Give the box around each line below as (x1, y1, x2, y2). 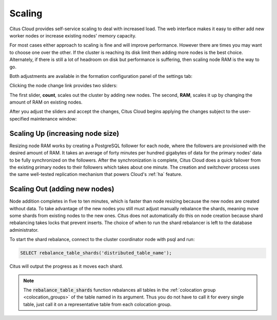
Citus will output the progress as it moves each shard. (9, 263, 123, 269)
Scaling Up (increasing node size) (9, 129, 120, 138)
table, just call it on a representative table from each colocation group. (23, 301, 172, 307)
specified (9, 115, 29, 122)
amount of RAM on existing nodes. (9, 99, 83, 105)
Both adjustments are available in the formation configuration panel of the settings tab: (9, 73, 192, 79)
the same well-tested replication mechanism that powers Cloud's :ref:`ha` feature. (9, 171, 183, 177)
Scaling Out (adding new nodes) (9, 185, 115, 193)
